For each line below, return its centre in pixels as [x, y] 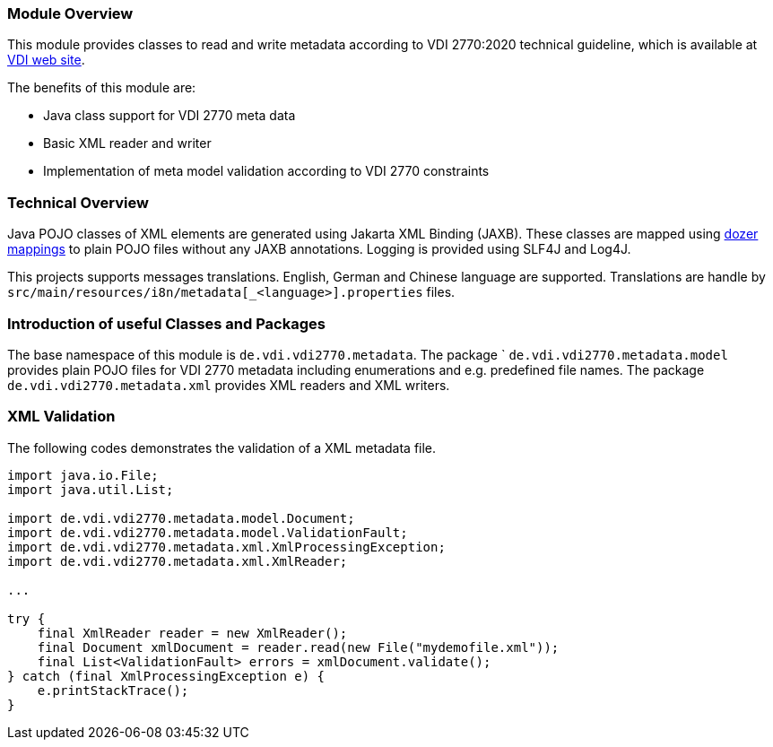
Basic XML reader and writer [127, 143]
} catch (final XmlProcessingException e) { [166, 676]
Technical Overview [78, 202]
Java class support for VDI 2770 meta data [169, 116]
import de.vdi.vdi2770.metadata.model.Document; [181, 518]
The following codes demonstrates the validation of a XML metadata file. [222, 447]
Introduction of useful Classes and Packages [166, 323]
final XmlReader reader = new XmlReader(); [192, 633]
